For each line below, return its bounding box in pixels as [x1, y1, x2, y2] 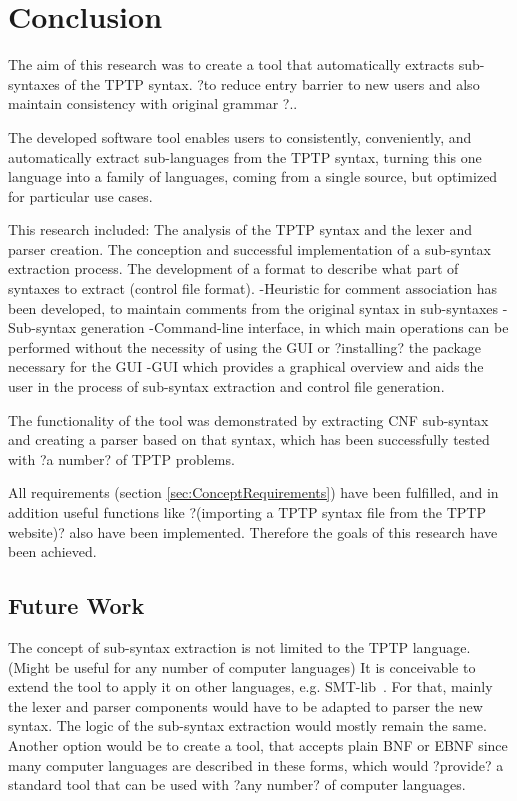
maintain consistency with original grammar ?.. [8, 93, 298, 114]
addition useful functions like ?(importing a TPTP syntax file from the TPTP [8, 502, 486, 522]
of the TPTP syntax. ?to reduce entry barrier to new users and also [64, 73, 480, 94]
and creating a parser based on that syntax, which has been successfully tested [8, 429, 490, 450]
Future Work [8, 590, 145, 621]
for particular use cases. [8, 185, 153, 206]
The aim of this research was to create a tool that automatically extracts [8, 54, 455, 75]
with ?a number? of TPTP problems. [8, 448, 235, 469]
